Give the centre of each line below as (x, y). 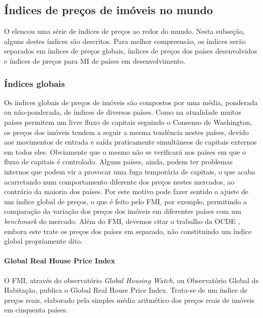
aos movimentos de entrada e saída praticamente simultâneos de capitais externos (130, 142)
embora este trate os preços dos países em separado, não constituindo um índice (128, 231)
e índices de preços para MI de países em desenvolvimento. (95, 60)
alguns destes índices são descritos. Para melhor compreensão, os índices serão (125, 41)
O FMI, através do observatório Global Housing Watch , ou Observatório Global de (131, 280)
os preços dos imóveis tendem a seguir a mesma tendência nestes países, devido (126, 132)
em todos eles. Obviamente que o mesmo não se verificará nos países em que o (125, 151)
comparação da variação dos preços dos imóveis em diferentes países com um (123, 211)
